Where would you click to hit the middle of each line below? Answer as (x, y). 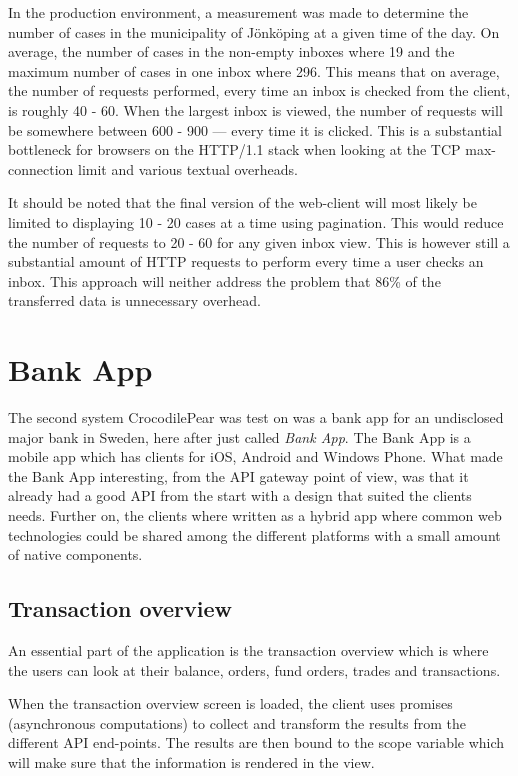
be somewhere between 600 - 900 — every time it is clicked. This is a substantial (255, 129)
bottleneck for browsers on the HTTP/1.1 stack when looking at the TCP (234, 149)
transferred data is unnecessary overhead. (134, 300)
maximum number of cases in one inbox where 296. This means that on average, (254, 70)
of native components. (75, 554)
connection (41, 168)
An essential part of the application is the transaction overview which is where (248, 649)
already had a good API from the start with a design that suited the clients (240, 495)
